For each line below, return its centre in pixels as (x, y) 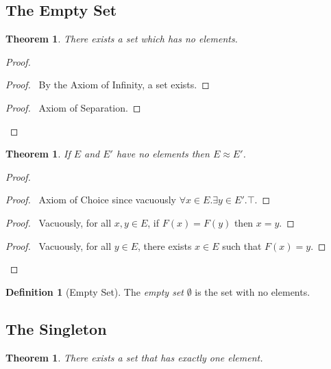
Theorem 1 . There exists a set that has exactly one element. (134, 357)
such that (242, 245)
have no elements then (163, 154)
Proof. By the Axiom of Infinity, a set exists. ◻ (108, 85)
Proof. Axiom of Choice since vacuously (91, 200)
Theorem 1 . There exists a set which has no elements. (122, 39)
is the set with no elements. (253, 291)
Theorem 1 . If (38, 154)
